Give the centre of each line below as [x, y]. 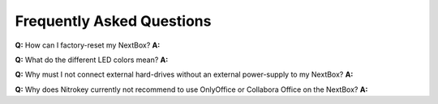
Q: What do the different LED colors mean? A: [92, 60]
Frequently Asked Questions [113, 21]
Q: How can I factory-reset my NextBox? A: [88, 45]
